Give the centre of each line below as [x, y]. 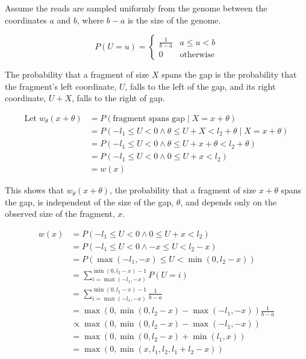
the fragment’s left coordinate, [61, 86]
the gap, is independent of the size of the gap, [89, 201]
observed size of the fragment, [60, 214]
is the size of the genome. [174, 20]
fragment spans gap [149, 118]
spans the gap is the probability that [229, 74]
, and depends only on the [228, 201]
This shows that [34, 190]
